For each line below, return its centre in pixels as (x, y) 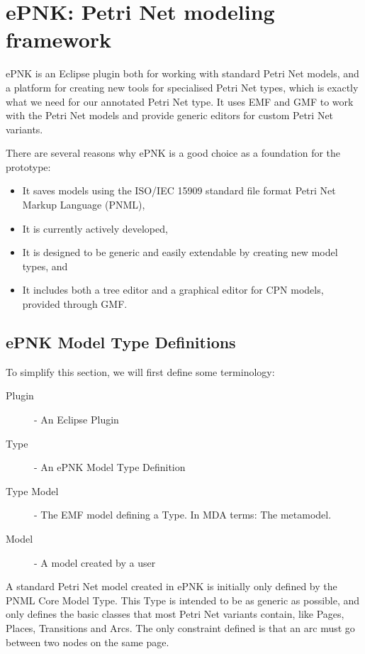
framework (59, 39)
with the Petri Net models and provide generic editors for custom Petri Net (170, 115)
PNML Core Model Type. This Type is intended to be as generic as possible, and (183, 600)
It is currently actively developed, (95, 228)
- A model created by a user (95, 562)
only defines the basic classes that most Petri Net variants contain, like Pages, (175, 614)
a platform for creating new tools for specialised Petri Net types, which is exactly (182, 87)
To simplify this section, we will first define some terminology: (140, 371)
